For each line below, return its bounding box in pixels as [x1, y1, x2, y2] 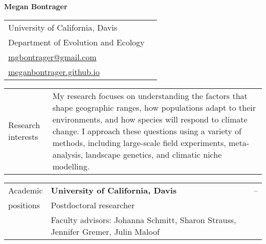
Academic [8, 184, 43, 196]
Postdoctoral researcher [51, 199, 135, 211]
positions [8, 199, 40, 211]
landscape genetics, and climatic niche [85, 148, 222, 160]
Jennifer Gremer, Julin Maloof [51, 225, 160, 237]
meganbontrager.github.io [8, 65, 100, 78]
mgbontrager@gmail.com [8, 51, 97, 63]
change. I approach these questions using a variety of [52, 125, 242, 137]
